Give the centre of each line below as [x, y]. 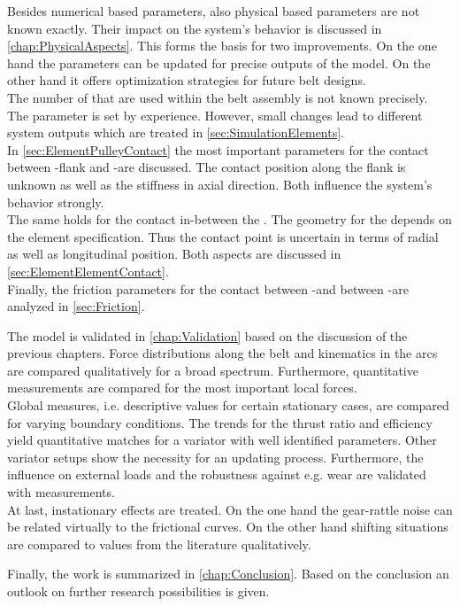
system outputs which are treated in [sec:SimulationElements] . [176, 132]
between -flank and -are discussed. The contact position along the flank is [207, 167]
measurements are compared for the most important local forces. [182, 388]
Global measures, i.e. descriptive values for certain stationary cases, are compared [228, 405]
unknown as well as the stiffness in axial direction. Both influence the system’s [220, 184]
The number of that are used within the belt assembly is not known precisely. [218, 97]
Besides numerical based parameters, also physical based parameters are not [214, 11]
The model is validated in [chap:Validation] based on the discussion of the [207, 335]
